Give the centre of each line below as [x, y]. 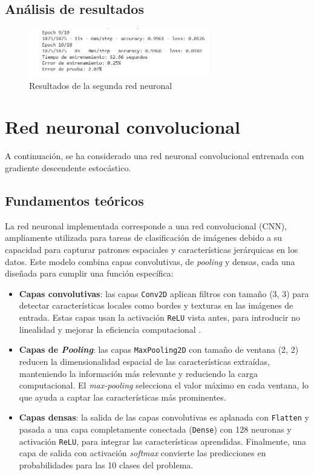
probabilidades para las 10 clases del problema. [106, 464]
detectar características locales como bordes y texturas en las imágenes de [156, 305]
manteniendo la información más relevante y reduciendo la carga [138, 373]
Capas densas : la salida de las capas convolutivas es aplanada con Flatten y [164, 417]
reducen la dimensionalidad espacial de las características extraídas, [144, 361]
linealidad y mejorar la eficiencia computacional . [110, 329]
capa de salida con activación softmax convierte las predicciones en [142, 453]
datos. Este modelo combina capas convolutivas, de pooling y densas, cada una [150, 261]
